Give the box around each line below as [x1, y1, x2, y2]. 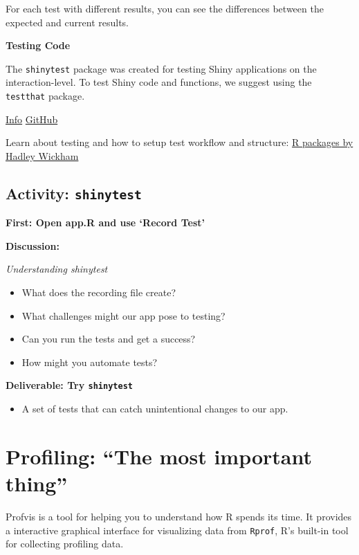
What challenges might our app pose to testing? [21, 308, 225, 322]
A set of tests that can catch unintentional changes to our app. [21, 401, 288, 416]
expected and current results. [6, 15, 129, 29]
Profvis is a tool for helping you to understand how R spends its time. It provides [6, 509, 352, 523]
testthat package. [6, 89, 85, 103]
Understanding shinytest [6, 262, 108, 276]
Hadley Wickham [6, 148, 79, 163]
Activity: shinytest [6, 182, 142, 203]
